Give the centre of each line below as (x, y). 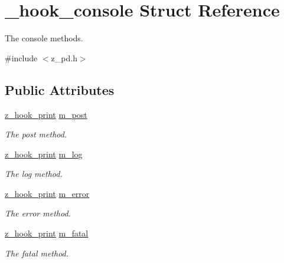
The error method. (38, 213)
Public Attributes (60, 89)
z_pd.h (64, 57)
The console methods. (44, 38)
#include (21, 57)
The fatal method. (37, 253)
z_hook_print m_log (44, 154)
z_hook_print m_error (47, 193)
